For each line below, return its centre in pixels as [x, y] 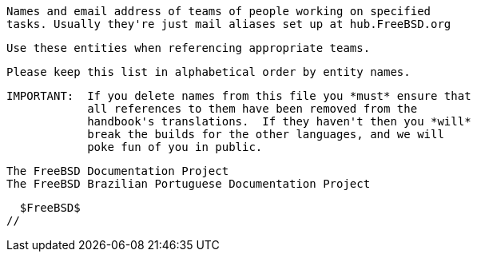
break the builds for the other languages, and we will [266, 134]
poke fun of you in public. [175, 147]
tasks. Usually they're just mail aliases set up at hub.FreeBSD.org [229, 24]
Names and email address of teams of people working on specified [219, 11]
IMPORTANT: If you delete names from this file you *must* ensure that [239, 96]
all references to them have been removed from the [252, 109]
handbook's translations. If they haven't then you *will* [279, 121]
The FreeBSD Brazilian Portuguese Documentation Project [189, 184]
